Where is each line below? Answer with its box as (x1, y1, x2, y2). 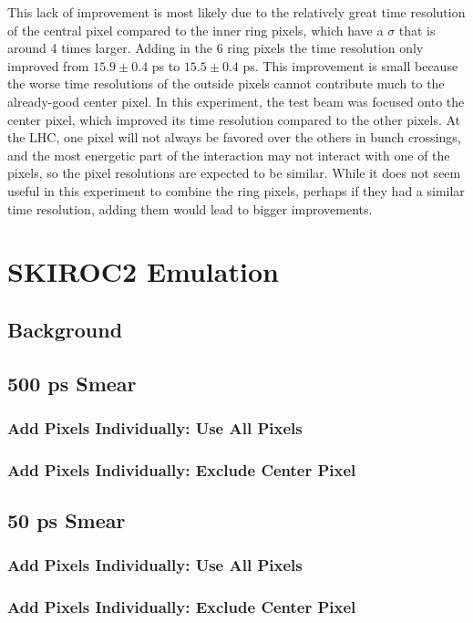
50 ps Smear (7, 506, 126, 535)
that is (398, 20, 436, 39)
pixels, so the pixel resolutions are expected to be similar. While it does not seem (7, 163, 461, 182)
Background (7, 315, 123, 343)
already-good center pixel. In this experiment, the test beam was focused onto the (7, 91, 465, 110)
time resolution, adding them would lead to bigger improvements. (7, 199, 373, 218)
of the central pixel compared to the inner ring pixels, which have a (7, 20, 384, 39)
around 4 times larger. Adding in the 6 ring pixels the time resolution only (7, 38, 424, 57)
